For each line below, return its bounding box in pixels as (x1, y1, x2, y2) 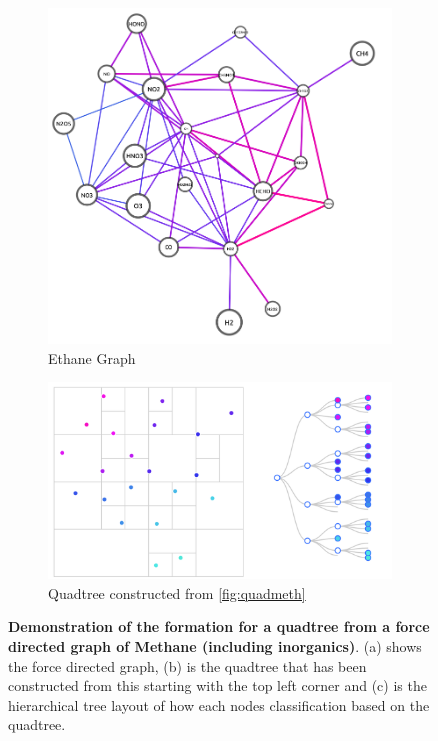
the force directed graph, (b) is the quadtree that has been (8, 655, 367, 676)
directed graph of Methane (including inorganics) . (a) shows (8, 635, 422, 656)
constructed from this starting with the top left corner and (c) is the (8, 675, 427, 696)
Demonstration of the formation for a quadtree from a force (8, 616, 430, 637)
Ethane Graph (48, 347, 136, 368)
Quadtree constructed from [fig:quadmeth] (48, 582, 306, 603)
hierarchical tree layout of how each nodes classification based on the (8, 694, 430, 715)
